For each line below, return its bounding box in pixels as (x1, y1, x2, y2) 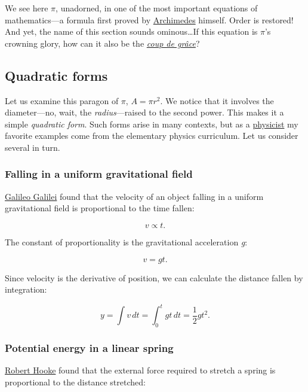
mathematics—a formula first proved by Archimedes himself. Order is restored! (5, 13, 294, 26)
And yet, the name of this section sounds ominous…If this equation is (5, 25, 258, 38)
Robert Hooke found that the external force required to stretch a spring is (5, 364, 276, 376)
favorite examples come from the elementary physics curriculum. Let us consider (5, 129, 298, 142)
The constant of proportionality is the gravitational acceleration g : (5, 235, 248, 248)
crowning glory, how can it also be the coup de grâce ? (5, 37, 200, 49)
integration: (5, 283, 47, 296)
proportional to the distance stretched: (5, 375, 146, 388)
